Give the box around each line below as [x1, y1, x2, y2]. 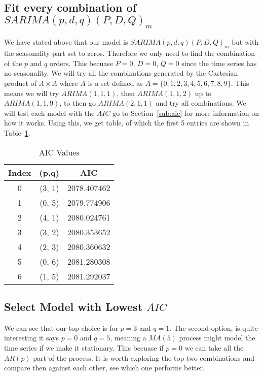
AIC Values [39, 146, 80, 158]
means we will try [4, 87, 59, 98]
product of [4, 77, 36, 88]
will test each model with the [4, 107, 95, 118]
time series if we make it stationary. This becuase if [4, 342, 164, 353]
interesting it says [4, 332, 59, 343]
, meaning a [110, 332, 146, 343]
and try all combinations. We [156, 98, 246, 108]
